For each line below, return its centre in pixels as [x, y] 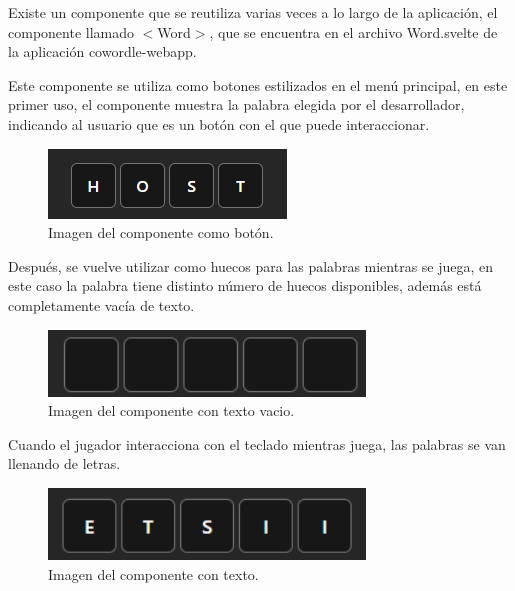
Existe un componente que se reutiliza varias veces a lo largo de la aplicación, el [253, 12]
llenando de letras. [64, 463]
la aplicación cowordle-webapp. [102, 51]
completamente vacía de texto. [101, 304]
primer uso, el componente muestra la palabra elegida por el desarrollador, [236, 104]
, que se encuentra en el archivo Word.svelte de [353, 31]
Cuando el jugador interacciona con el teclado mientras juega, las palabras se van [257, 443]
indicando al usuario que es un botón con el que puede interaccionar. [219, 123]
